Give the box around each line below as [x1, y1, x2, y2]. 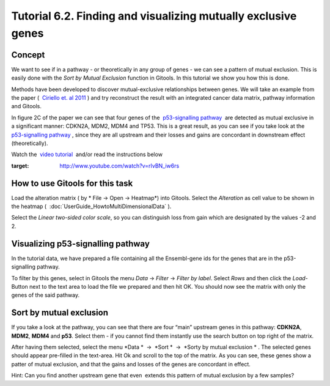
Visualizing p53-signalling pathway [11, 239, 150, 249]
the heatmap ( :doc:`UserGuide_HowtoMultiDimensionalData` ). [11, 202, 172, 210]
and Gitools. [11, 103, 42, 110]
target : [11, 162, 29, 169]
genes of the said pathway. [11, 291, 79, 299]
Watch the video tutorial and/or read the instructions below [11, 150, 163, 158]
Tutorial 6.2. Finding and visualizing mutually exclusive [11, 9, 297, 23]
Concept [11, 50, 45, 60]
